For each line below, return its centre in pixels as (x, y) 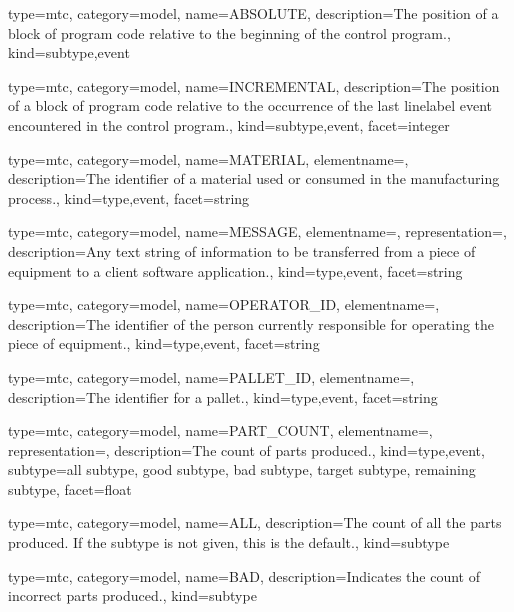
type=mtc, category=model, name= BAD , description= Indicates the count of (244, 575)
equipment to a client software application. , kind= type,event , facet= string (235, 270)
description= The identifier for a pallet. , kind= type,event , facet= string (223, 396)
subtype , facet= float (70, 488)
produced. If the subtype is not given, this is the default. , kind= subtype (229, 542)
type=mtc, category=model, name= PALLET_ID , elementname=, (211, 376)
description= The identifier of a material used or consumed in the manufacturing (254, 178)
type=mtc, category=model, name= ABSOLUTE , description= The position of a (253, 13)
